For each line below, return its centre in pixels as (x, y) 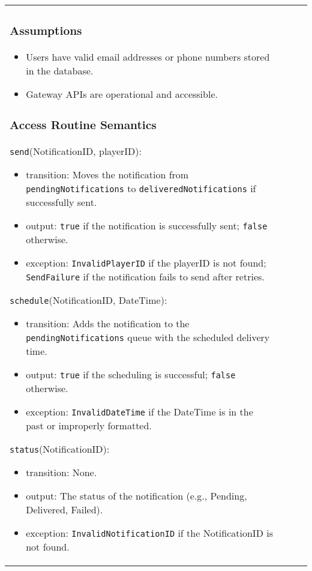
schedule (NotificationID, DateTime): (88, 300)
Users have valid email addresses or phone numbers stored (148, 56)
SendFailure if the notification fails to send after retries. (145, 276)
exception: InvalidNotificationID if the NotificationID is (149, 533)
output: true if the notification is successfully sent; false (147, 225)
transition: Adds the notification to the (108, 323)
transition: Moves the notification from (107, 174)
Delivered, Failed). (64, 509)
